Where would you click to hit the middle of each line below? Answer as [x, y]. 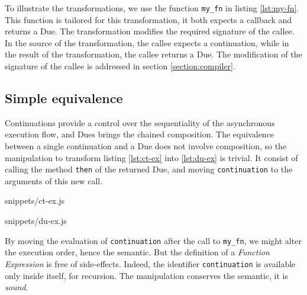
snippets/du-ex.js [36, 221]
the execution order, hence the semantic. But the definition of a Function [137, 252]
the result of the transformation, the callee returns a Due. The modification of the [153, 54]
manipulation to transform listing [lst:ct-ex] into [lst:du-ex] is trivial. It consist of [151, 157]
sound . [17, 287]
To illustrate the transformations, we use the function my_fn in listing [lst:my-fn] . [152, 8]
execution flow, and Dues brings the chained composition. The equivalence [140, 134]
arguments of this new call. [54, 180]
